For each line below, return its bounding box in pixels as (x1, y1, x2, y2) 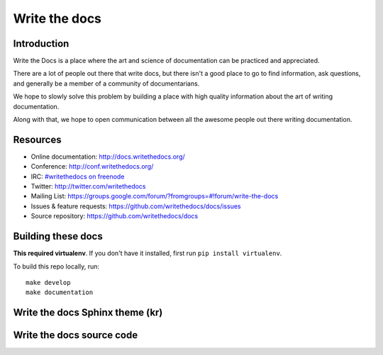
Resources (13, 133, 62, 145)
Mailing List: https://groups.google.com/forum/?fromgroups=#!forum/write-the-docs (30, 192, 279, 201)
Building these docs (13, 230, 103, 242)
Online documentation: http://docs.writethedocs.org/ (30, 152, 186, 161)
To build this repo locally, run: (13, 262, 99, 271)
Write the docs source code (13, 329, 138, 342)
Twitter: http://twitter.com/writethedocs (30, 182, 146, 191)
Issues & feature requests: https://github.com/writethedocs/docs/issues (30, 202, 241, 210)
